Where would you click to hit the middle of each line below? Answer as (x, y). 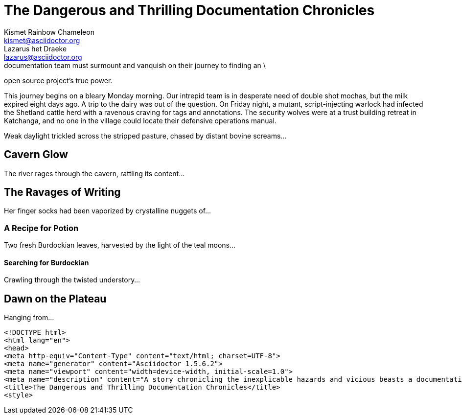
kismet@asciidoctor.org (42, 40)
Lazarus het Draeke (35, 48)
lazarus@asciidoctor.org (43, 57)
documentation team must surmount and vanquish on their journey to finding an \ (135, 65)
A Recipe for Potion (41, 228)
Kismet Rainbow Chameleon (49, 32)
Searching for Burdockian (46, 262)
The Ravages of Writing (62, 192)
